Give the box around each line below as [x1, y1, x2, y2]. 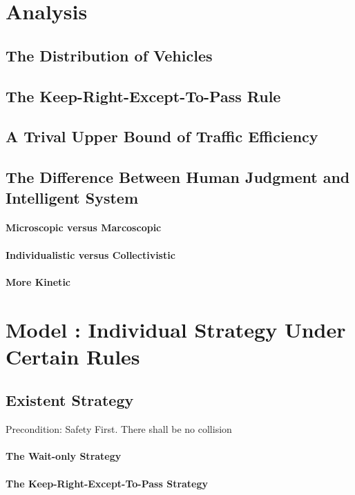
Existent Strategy [6, 389, 134, 411]
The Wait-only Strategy [6, 449, 122, 463]
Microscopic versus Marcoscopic [6, 220, 162, 235]
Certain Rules [6, 342, 140, 370]
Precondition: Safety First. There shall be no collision [6, 422, 232, 436]
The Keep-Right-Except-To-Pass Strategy [6, 476, 209, 490]
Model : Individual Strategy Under [6, 315, 346, 343]
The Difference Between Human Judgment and [6, 166, 350, 188]
